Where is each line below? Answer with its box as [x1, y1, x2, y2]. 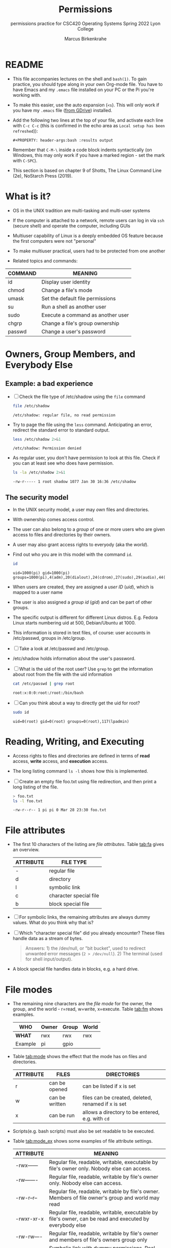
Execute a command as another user [41, 311, 129, 319]
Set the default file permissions [41, 295, 116, 302]
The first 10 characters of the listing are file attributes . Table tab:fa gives [12, 841, 164, 847]
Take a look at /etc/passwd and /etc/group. [19, 645, 110, 651]
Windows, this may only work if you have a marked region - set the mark [12, 152, 165, 158]
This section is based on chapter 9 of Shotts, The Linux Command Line [12, 167, 162, 174]
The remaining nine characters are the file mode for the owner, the [12, 1001, 152, 1007]
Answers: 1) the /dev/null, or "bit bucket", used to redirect [25, 945, 146, 951]
